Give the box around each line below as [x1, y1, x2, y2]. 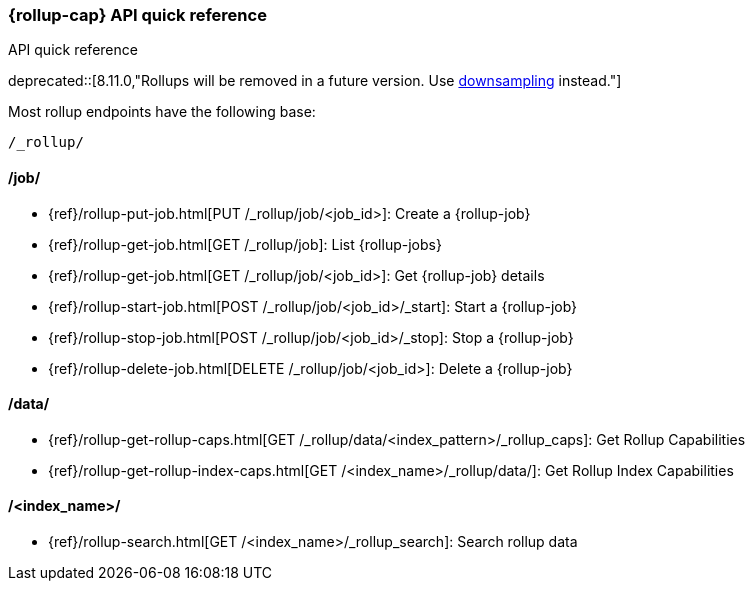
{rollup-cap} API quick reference [8, 5, 267, 25]
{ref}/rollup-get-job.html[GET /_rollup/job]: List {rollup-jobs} [48, 235, 442, 253]
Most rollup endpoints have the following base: [8, 103, 316, 121]
